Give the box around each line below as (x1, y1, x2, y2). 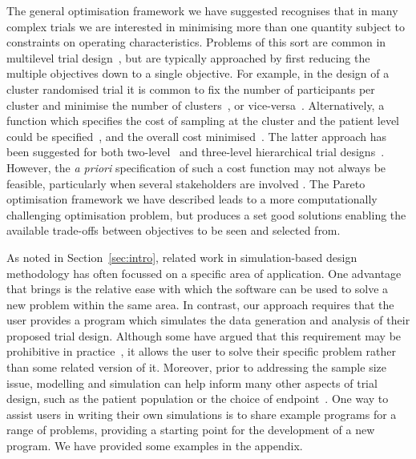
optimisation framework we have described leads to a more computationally (6, 191, 378, 207)
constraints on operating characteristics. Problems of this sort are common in (6, 34, 386, 50)
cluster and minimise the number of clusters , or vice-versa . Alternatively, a (6, 96, 385, 113)
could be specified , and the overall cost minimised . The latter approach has (6, 127, 387, 144)
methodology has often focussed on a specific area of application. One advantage (6, 264, 402, 281)
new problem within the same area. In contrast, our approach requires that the (6, 296, 394, 312)
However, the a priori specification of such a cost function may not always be (6, 159, 386, 175)
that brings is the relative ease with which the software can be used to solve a (6, 280, 389, 297)
